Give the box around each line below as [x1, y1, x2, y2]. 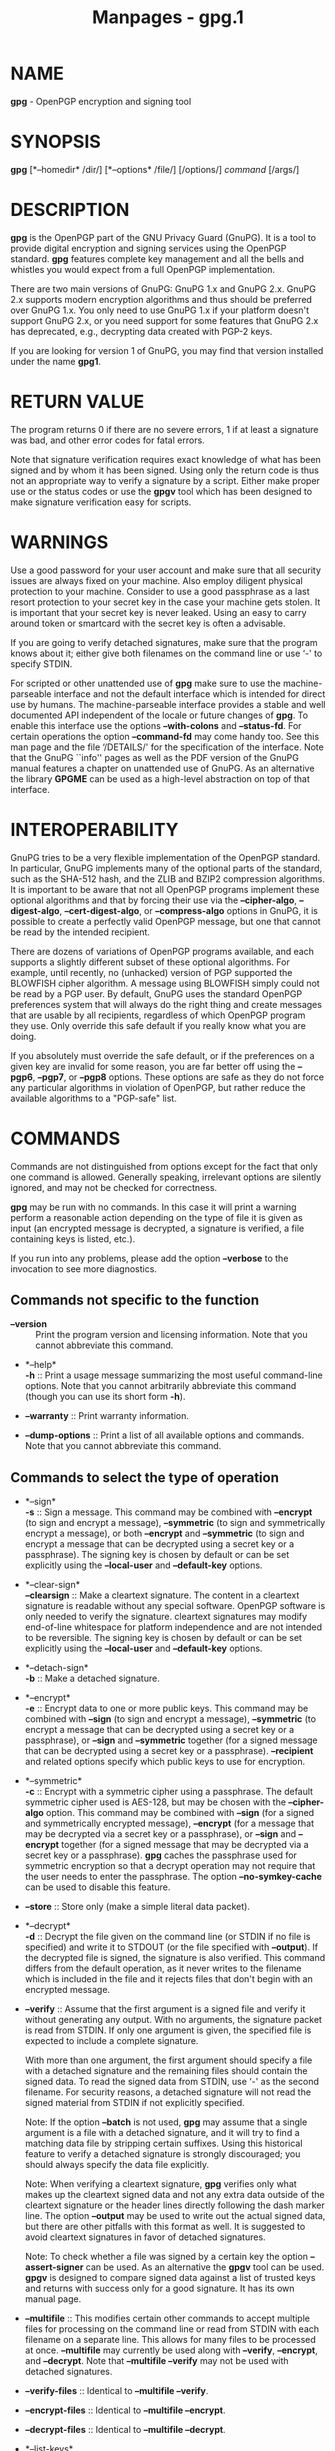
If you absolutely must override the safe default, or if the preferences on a [10, 1049, 315, 1061]
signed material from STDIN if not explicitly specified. [24, 2097, 245, 2109]
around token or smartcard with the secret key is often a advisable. [10, 617, 287, 629]
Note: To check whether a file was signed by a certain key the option [24, 2251, 308, 2263]
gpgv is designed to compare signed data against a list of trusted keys [24, 2272, 316, 2284]
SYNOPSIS [10, 131, 102, 153]
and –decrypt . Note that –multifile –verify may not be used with [24, 2355, 289, 2367]
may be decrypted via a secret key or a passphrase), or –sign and [24, 1828, 297, 1840]
